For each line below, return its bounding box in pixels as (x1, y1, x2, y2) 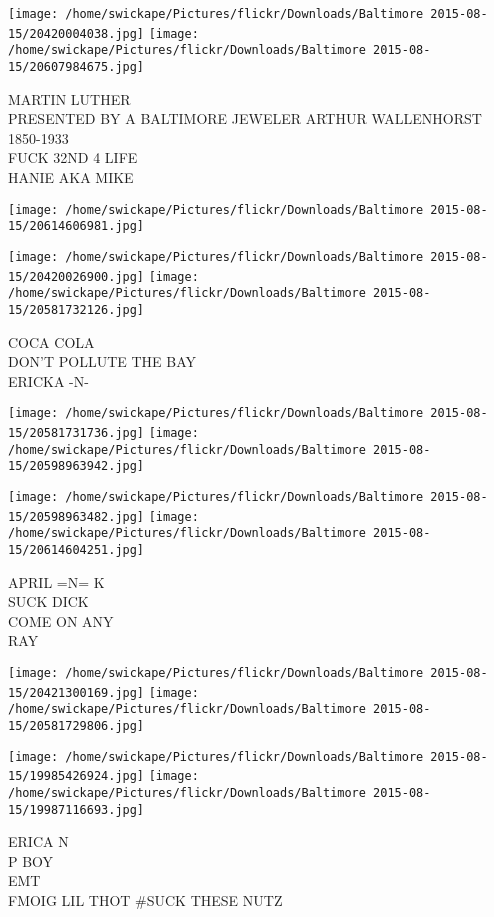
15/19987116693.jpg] (8, 802, 145, 817)
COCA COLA (8, 331, 95, 352)
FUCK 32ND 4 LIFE (8, 147, 138, 168)
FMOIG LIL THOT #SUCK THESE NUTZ (8, 889, 283, 910)
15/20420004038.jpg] (8, 26, 145, 41)
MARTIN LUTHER (8, 88, 131, 109)
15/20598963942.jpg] (8, 459, 145, 474)
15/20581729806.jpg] (8, 718, 145, 733)
